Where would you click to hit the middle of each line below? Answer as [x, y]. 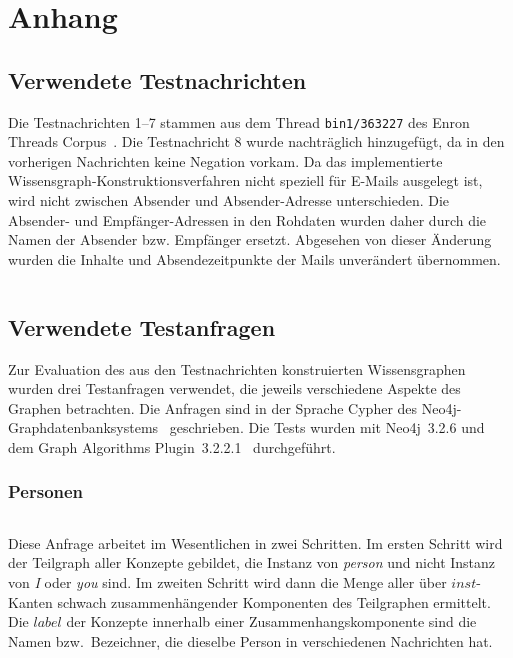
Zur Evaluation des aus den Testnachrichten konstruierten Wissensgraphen [237, 368]
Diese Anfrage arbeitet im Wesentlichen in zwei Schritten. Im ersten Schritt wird [255, 542]
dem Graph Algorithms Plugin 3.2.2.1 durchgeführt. [172, 446]
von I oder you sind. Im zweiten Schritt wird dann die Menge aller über [227, 581]
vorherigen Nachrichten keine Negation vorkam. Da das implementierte [225, 160]
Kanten [30, 601]
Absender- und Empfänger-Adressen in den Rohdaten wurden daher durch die [247, 219]
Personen [46, 491]
